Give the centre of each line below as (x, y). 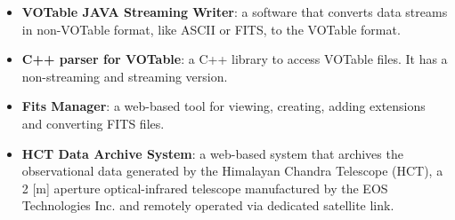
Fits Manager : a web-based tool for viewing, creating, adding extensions (223, 106)
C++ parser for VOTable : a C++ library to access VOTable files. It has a (235, 59)
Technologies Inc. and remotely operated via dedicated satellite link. (208, 205)
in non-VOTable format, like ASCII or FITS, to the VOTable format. (211, 29)
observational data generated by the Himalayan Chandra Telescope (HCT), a (232, 171)
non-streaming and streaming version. (125, 76)
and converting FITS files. (93, 123)
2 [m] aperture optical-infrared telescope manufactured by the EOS (205, 188)
